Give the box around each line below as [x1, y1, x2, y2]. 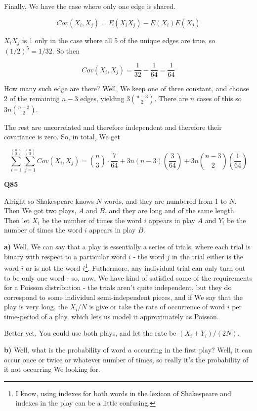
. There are [154, 93, 188, 103]
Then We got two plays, [4, 205, 77, 216]
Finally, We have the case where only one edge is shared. [4, 1, 175, 11]
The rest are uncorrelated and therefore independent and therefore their [4, 121, 222, 132]
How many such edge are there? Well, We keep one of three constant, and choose [4, 83, 249, 94]
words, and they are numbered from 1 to [104, 195, 227, 206]
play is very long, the [4, 301, 68, 312]
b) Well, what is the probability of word [4, 345, 126, 355]
